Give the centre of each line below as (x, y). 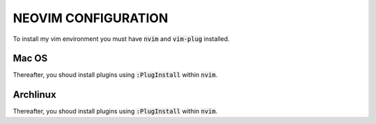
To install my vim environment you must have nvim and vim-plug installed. (121, 39)
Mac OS (30, 59)
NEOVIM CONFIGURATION (91, 18)
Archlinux (34, 95)
